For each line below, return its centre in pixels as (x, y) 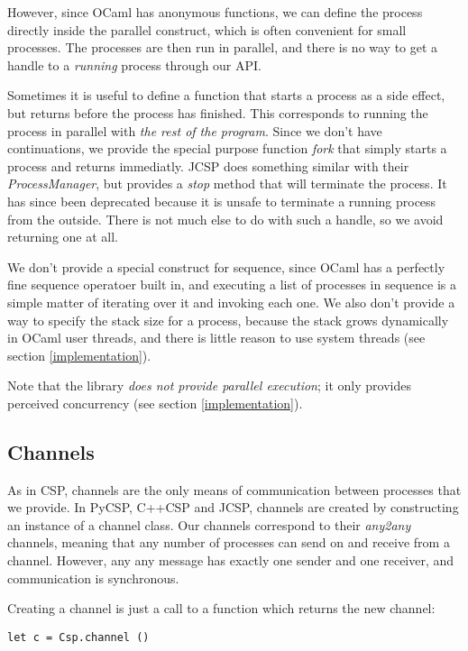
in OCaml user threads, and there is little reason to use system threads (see (216, 338)
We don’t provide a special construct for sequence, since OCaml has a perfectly (226, 266)
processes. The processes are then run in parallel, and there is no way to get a (223, 47)
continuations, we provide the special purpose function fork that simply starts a (227, 148)
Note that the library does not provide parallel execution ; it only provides (209, 385)
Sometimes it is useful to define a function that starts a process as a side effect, (226, 95)
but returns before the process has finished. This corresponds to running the (218, 112)
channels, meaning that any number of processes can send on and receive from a (229, 542)
